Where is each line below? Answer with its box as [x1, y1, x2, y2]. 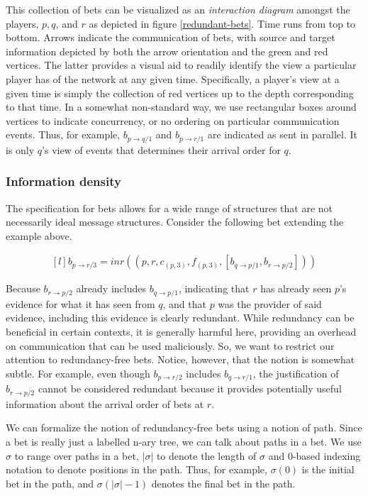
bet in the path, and [6, 475, 94, 490]
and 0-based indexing [268, 448, 361, 463]
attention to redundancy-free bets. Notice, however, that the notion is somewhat [6, 352, 355, 367]
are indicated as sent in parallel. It [207, 127, 357, 142]
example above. [6, 228, 72, 243]
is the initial [301, 462, 355, 477]
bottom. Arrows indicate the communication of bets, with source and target [6, 30, 335, 45]
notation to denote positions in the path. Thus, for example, [6, 462, 267, 477]
